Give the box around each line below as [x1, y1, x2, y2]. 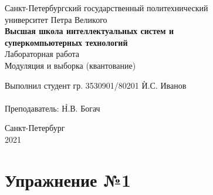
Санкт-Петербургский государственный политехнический [5, 2, 208, 14]
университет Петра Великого [5, 13, 107, 25]
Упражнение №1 [5, 167, 131, 191]
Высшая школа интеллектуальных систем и [5, 25, 174, 37]
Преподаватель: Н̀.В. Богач [5, 102, 100, 114]
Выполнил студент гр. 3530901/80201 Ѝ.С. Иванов [5, 79, 187, 91]
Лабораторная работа [5, 48, 80, 60]
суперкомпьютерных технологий [5, 36, 128, 48]
